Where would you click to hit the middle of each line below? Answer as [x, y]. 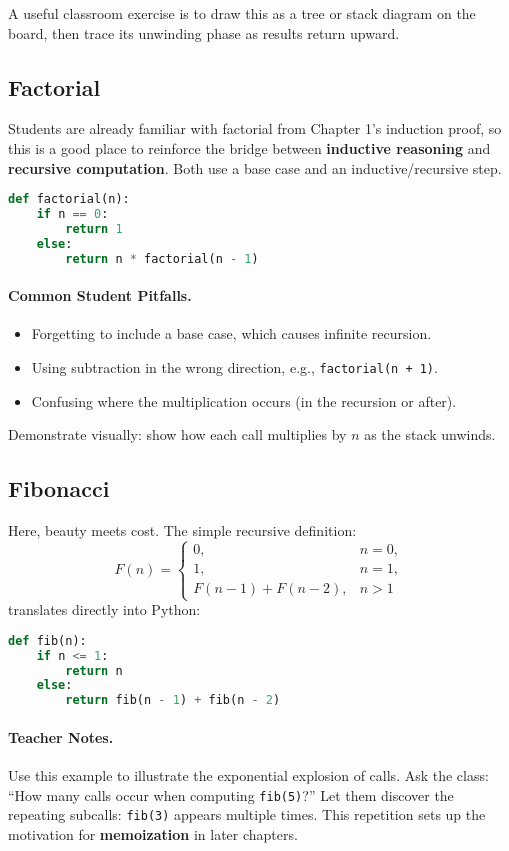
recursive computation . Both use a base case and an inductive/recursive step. [255, 167]
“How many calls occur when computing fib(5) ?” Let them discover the [231, 794]
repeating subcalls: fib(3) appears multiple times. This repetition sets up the [247, 814]
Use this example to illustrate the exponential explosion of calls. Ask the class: [248, 774]
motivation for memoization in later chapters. [153, 833]
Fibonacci [59, 488]
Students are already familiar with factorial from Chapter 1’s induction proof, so [255, 128]
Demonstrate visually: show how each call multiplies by [177, 434]
